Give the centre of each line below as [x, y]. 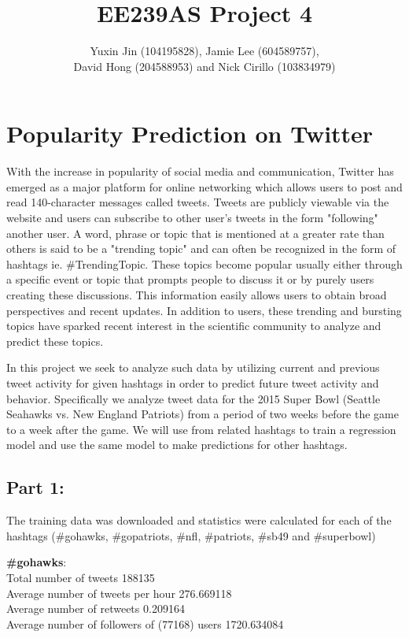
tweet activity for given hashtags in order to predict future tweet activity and [193, 382]
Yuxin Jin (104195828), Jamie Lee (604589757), [204, 51]
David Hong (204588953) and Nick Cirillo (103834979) [204, 66]
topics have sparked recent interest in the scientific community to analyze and [194, 326]
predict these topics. [55, 341]
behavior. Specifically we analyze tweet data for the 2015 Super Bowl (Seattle [193, 398]
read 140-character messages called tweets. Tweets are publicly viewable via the [198, 202]
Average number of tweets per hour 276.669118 [119, 593]
